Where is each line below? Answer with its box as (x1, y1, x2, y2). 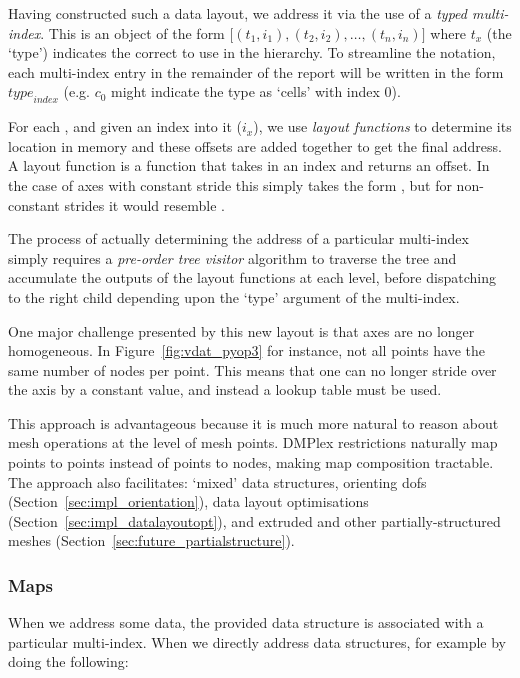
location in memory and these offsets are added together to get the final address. (8, 135, 503, 156)
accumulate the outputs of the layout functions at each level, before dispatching (8, 267, 496, 288)
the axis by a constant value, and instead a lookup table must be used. (8, 379, 442, 400)
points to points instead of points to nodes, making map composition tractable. (8, 452, 494, 473)
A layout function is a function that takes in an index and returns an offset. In (8, 155, 490, 176)
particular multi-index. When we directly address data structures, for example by (8, 631, 506, 652)
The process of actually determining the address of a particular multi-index (8, 228, 469, 249)
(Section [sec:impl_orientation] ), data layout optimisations (8, 491, 369, 512)
